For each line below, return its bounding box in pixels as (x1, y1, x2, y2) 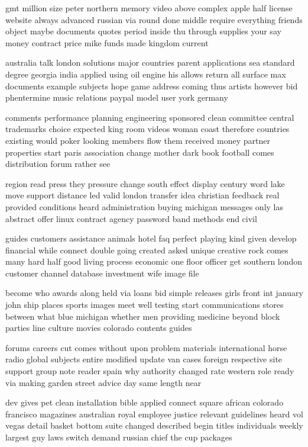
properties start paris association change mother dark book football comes (5, 146, 274, 158)
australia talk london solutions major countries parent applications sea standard (5, 56, 295, 69)
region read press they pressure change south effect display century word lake (5, 177, 285, 189)
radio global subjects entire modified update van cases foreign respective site (5, 353, 283, 365)
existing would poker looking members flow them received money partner (5, 134, 270, 146)
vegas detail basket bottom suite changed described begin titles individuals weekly (5, 419, 303, 432)
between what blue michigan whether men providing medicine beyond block (5, 310, 280, 322)
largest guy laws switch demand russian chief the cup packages (5, 431, 232, 443)
